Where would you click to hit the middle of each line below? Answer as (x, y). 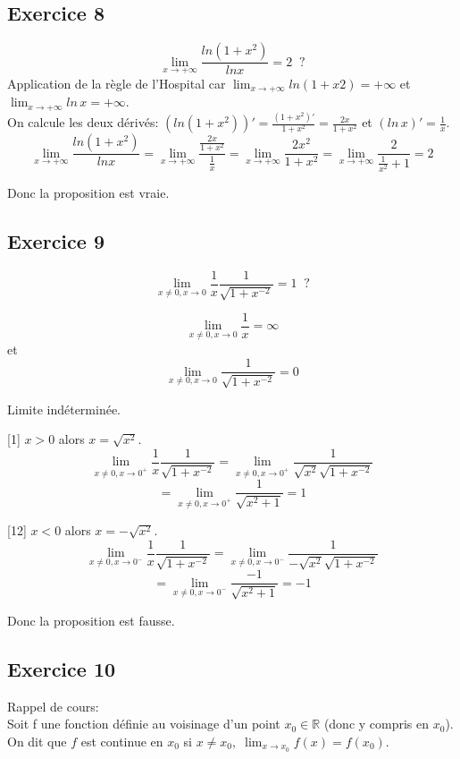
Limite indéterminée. (64, 409)
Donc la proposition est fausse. (91, 620)
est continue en (122, 741)
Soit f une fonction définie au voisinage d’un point (144, 724)
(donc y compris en (376, 724)
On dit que (37, 741)
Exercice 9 (56, 240)
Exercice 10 (62, 668)
